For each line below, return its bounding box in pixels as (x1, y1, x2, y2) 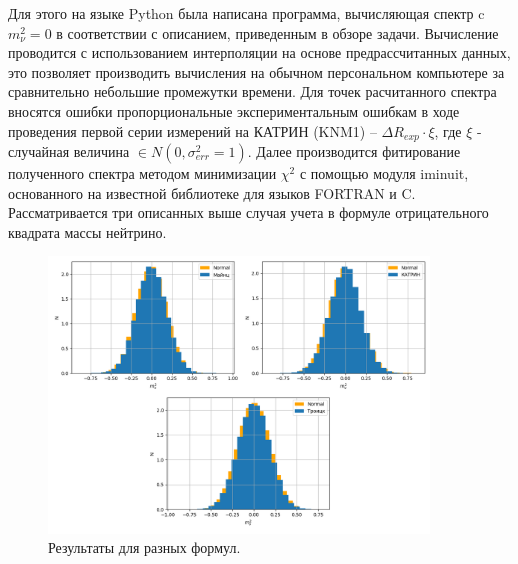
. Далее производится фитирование (247, 141, 461, 162)
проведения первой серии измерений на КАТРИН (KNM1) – (8, 120, 377, 141)
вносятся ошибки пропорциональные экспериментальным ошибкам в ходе (8, 100, 460, 121)
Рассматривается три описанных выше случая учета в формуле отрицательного (8, 202, 489, 223)
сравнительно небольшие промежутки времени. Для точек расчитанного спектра (8, 81, 497, 102)
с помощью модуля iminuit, (299, 163, 469, 184)
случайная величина (8, 141, 130, 162)
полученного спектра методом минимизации (8, 163, 277, 184)
